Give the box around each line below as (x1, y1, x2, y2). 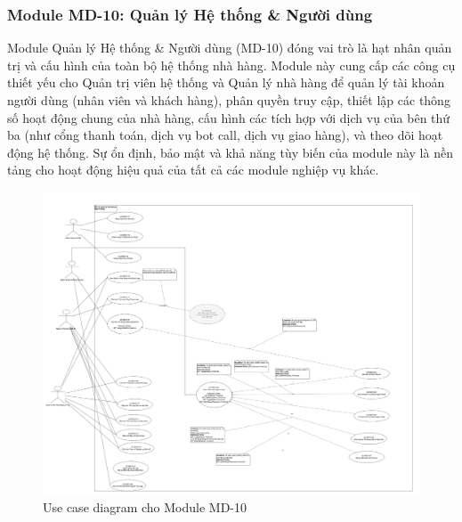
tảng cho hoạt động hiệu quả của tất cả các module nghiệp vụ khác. (7, 160, 379, 179)
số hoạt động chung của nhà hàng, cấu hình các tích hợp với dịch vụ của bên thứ (7, 108, 450, 126)
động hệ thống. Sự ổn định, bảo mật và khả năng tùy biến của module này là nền (7, 143, 453, 161)
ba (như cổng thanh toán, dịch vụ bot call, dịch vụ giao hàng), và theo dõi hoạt (7, 126, 443, 144)
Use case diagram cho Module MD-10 (43, 498, 247, 517)
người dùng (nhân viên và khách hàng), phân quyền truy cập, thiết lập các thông (7, 91, 450, 109)
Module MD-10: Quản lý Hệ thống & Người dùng (7, 3, 373, 25)
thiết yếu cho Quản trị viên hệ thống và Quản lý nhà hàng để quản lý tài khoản (7, 73, 445, 92)
